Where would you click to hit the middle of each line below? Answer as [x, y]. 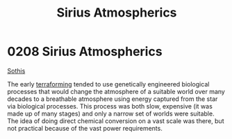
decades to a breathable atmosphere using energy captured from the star [113, 99]
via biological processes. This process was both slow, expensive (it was [110, 106]
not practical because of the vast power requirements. [85, 128]
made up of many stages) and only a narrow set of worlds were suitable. [111, 113]
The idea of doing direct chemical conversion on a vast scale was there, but [116, 121]
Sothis [16, 71]
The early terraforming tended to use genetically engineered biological [108, 84]
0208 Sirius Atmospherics [85, 52]
